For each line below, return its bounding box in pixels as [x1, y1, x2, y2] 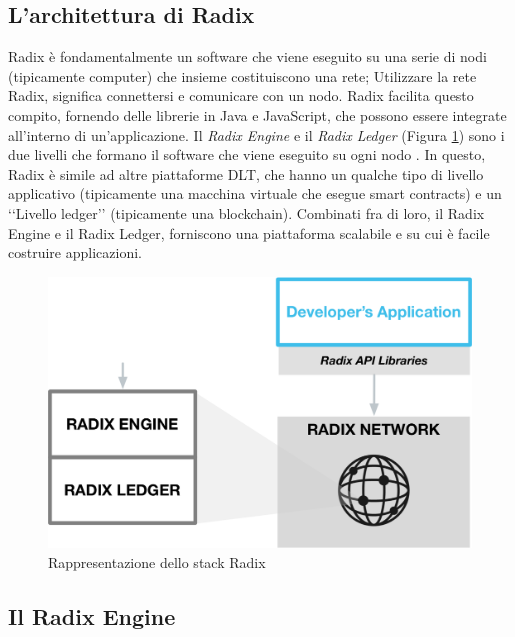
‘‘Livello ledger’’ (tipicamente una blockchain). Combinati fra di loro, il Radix [8, 202, 485, 223]
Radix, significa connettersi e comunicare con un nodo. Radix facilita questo [8, 85, 474, 106]
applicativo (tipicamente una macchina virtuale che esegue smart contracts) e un [8, 183, 502, 204]
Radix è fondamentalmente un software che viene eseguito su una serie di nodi [8, 46, 487, 67]
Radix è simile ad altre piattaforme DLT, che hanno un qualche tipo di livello [8, 163, 484, 184]
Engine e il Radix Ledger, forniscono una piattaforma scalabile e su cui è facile [8, 222, 490, 243]
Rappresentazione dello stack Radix [48, 551, 266, 572]
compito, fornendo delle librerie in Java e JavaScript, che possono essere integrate [8, 104, 507, 125]
